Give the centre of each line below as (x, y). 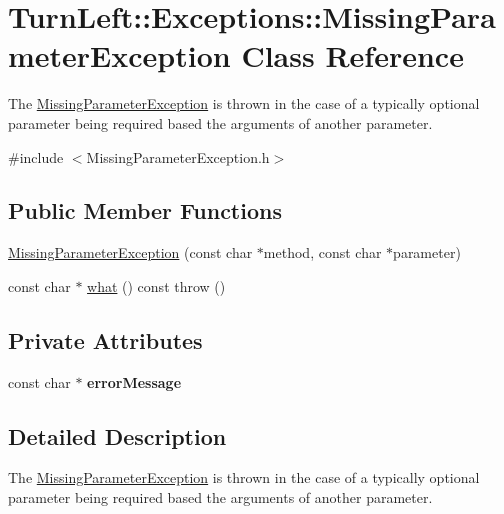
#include (36, 156)
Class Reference (352, 55)
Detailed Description (117, 435)
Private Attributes (105, 339)
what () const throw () (156, 285)
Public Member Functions (145, 210)
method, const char (322, 252)
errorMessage (134, 381)
